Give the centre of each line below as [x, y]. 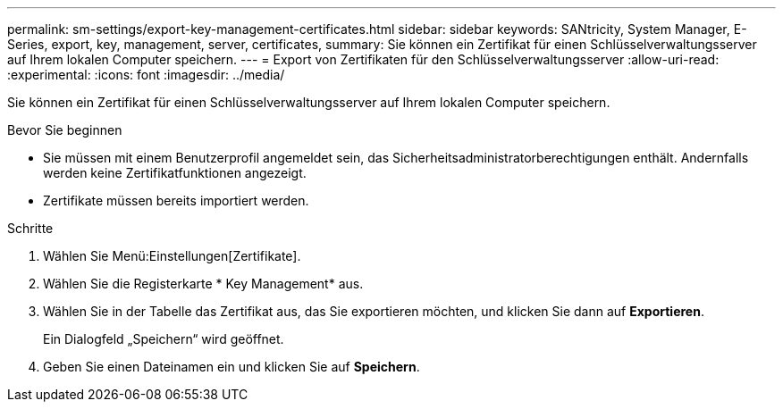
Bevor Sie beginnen [65, 130]
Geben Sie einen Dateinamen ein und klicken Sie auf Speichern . [232, 367]
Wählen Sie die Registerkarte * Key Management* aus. [203, 284]
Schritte [30, 228]
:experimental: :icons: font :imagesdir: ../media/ [146, 75]
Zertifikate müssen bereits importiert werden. [176, 200]
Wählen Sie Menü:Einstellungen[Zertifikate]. [172, 256]
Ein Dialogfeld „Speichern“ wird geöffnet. [164, 339]
